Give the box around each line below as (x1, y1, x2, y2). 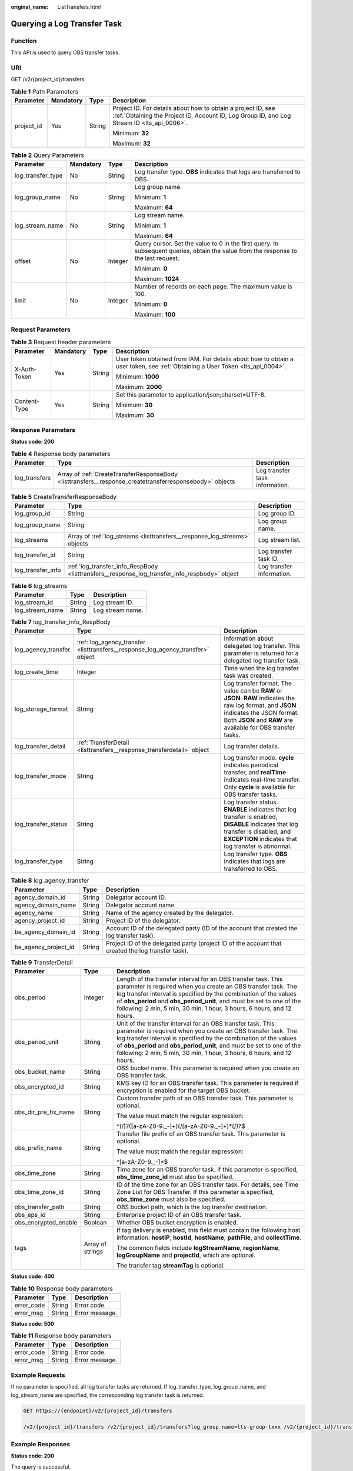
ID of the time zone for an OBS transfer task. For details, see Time (116, 1180, 299, 1189)
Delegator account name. (106, 901, 176, 909)
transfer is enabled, (224, 813, 278, 821)
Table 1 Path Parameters (11, 87, 79, 95)
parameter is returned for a (224, 649, 299, 657)
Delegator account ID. (106, 893, 166, 901)
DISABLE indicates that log (224, 820, 298, 828)
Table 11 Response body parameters (11, 1332, 112, 1340)
